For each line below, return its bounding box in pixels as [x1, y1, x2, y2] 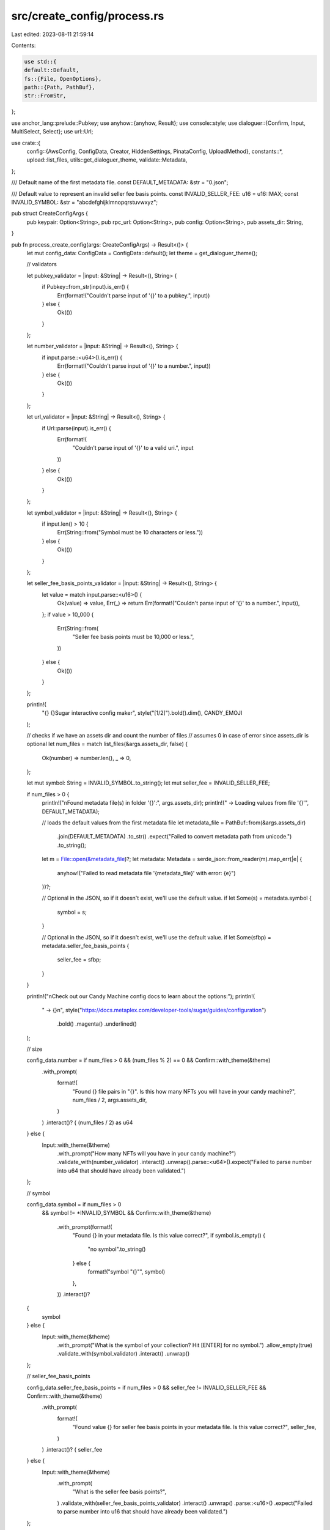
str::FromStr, [24, 92, 67, 99]
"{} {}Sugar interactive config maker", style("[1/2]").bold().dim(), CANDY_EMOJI [42, 709, 243, 717]
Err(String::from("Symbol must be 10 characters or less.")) [57, 529, 204, 536]
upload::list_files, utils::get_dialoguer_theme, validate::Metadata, [26, 156, 188, 163]
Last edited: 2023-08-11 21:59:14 [11, 31, 94, 38]
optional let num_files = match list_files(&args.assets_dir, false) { [26, 741, 188, 748]
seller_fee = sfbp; [57, 956, 101, 963]
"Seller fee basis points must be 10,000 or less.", [72, 633, 194, 641]
